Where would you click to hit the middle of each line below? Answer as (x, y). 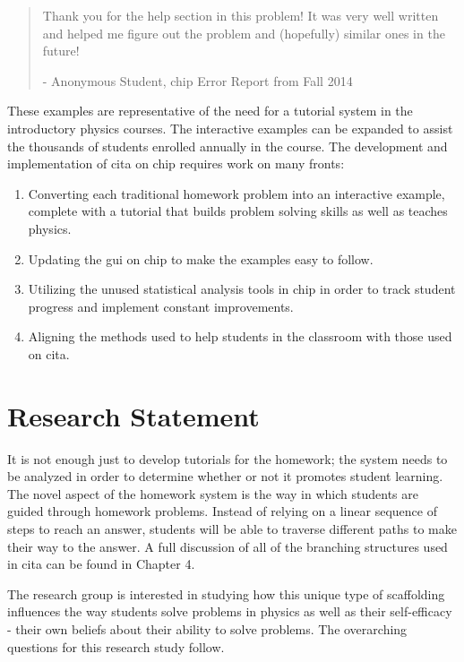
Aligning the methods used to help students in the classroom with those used (240, 336)
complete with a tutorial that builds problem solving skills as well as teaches (238, 211)
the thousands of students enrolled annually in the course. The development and (228, 146)
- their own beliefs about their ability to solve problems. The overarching (207, 628)
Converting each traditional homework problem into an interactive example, (236, 193)
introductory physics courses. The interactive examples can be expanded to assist (230, 128)
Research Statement (133, 415)
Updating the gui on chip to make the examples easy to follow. (201, 258)
